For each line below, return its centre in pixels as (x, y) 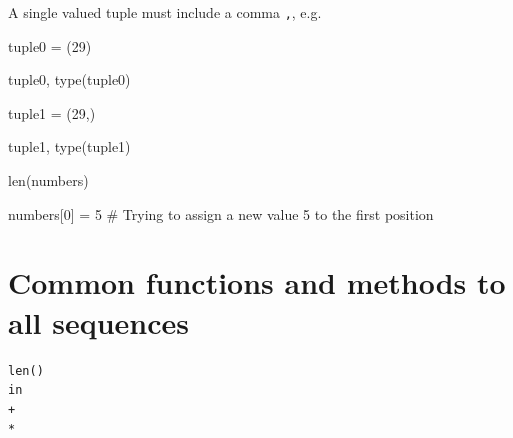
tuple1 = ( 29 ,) (52, 112)
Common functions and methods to (257, 282)
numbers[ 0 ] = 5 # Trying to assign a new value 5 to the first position (221, 213)
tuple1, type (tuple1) (69, 146)
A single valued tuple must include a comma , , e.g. (165, 12)
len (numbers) (48, 180)
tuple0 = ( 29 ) (50, 45)
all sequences (99, 321)
